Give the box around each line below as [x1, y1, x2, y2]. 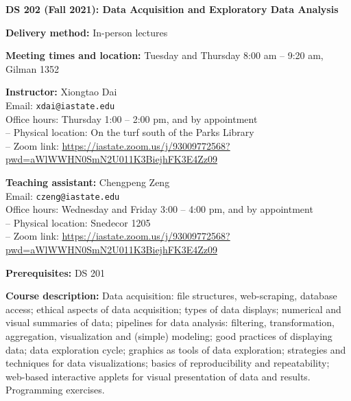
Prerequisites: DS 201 [5, 265, 106, 279]
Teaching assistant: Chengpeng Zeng [5, 175, 170, 189]
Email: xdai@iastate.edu [5, 98, 115, 112]
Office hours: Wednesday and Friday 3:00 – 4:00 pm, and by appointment [5, 202, 313, 216]
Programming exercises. [5, 382, 105, 397]
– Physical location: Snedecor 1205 [5, 215, 151, 229]
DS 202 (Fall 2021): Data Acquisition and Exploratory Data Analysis [5, 2, 339, 16]
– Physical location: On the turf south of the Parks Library [5, 125, 254, 139]
